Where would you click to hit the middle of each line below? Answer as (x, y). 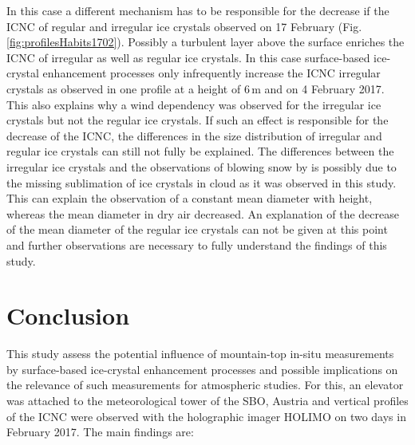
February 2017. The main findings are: (100, 432)
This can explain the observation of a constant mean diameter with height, (190, 198)
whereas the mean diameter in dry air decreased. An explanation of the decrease (203, 213)
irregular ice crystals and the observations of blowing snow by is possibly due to (202, 166)
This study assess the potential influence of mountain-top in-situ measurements (200, 354)
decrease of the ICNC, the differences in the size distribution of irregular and (194, 135)
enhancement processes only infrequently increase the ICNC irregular (211, 73)
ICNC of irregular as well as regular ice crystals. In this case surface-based (188, 57)
